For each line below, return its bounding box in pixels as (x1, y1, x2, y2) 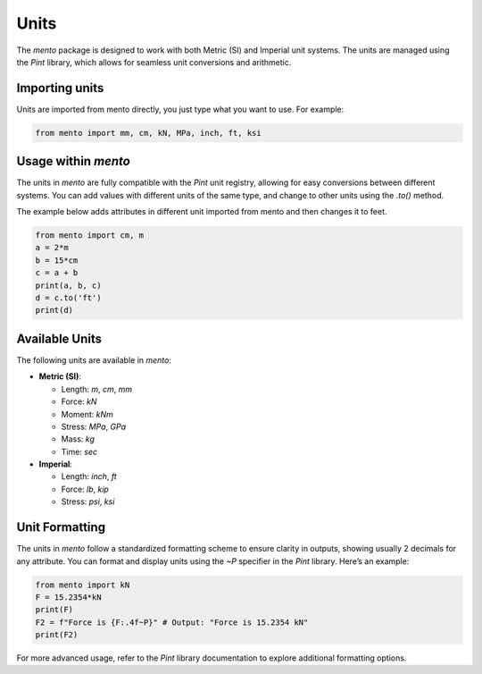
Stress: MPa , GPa (61, 421, 127, 432)
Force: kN (61, 396, 97, 407)
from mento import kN (35, 579, 130, 590)
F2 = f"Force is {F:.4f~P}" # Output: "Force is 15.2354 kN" (35, 617, 309, 628)
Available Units (16, 331, 103, 346)
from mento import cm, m (35, 231, 145, 240)
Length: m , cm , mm (61, 383, 133, 394)
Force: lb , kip (61, 484, 109, 494)
